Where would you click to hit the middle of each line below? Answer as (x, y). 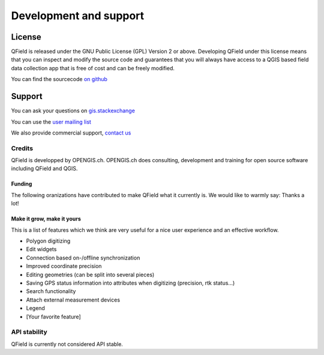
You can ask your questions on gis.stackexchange (73, 111)
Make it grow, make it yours (46, 219)
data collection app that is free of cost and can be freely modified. (93, 68)
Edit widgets (41, 249)
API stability (29, 332)
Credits (22, 148)
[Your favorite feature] (53, 317)
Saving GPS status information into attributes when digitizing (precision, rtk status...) (130, 283)
